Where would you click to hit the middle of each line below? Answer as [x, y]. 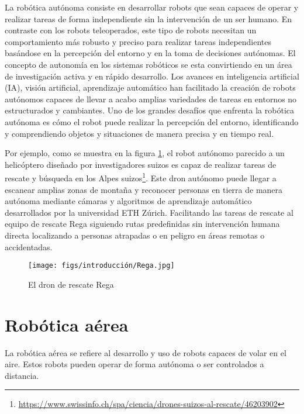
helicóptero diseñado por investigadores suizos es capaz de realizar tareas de [141, 164]
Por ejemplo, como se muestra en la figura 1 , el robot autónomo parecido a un [145, 153]
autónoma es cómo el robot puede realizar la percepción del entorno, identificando [152, 121]
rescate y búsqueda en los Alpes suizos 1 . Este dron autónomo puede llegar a [141, 177]
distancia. [22, 375]
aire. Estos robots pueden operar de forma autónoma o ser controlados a [134, 364]
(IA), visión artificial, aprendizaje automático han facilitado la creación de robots [150, 87]
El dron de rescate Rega [71, 284]
